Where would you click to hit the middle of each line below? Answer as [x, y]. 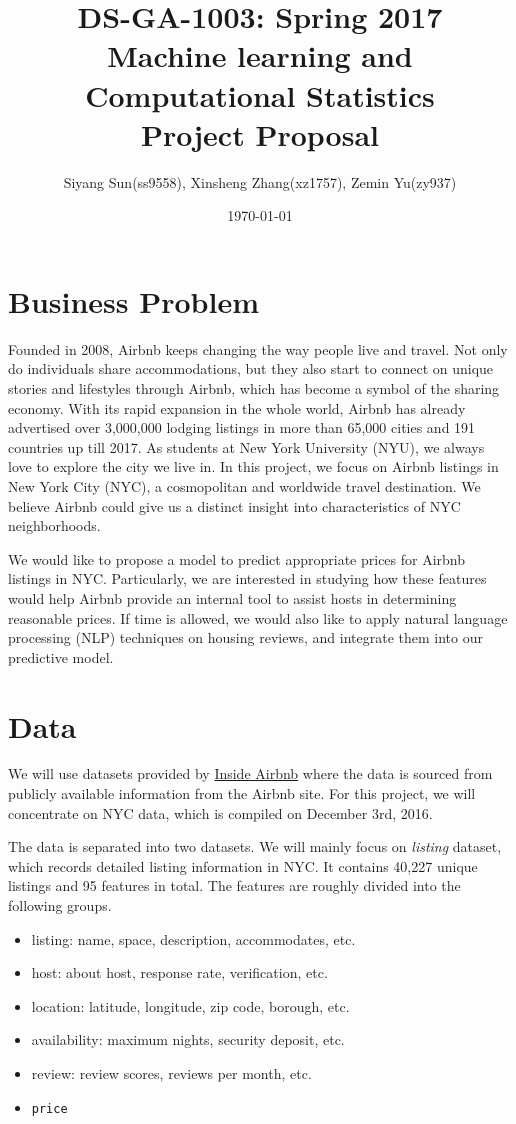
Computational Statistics [260, 94]
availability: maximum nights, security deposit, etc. [188, 1039]
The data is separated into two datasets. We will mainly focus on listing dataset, [255, 846]
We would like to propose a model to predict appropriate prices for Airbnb [237, 558]
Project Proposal [260, 133]
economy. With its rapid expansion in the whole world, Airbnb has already [237, 407]
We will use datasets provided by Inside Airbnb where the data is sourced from [250, 773]
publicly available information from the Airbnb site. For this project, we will [242, 793]
